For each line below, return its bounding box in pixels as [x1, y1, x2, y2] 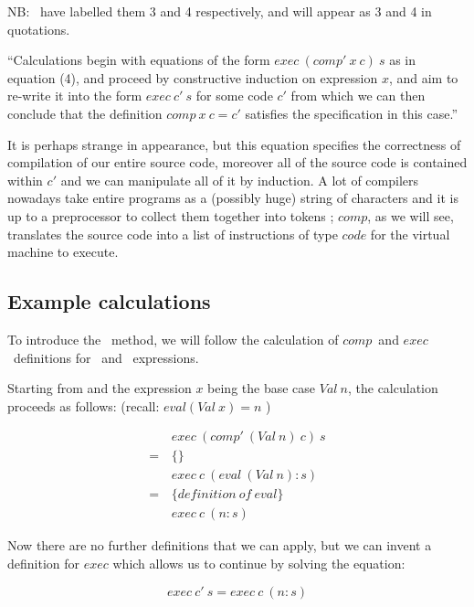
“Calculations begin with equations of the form [7, 50, 270, 69]
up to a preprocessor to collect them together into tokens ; [7, 206, 334, 225]
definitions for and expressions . [13, 347, 199, 367]
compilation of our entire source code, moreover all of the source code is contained [7, 153, 468, 172]
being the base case [207, 378, 316, 398]
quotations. [7, 19, 70, 38]
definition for [7, 554, 80, 573]
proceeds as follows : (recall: [7, 396, 160, 415]
